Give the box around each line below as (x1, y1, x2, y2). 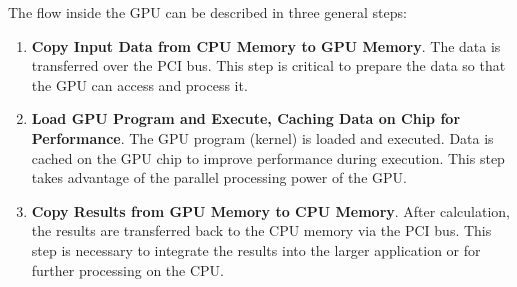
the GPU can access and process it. (31, 74, 248, 95)
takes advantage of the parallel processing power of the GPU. (31, 167, 407, 188)
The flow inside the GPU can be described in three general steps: (8, 2, 407, 22)
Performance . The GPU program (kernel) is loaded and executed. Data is (31, 127, 494, 148)
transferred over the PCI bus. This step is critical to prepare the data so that (31, 55, 506, 76)
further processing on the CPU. (31, 259, 225, 280)
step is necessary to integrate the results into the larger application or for (31, 239, 481, 260)
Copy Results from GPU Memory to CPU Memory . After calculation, (31, 200, 510, 221)
